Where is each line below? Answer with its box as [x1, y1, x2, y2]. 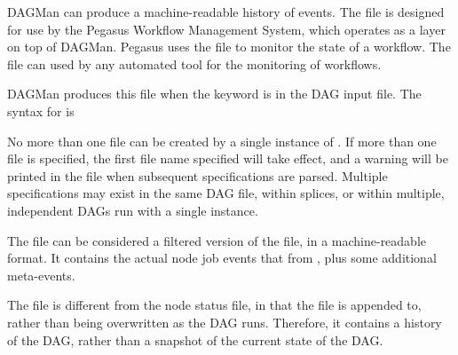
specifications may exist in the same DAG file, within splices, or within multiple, [7, 184, 445, 202]
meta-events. [7, 265, 75, 284]
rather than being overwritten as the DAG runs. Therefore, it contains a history [7, 312, 442, 331]
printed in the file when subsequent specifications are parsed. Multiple [7, 166, 388, 185]
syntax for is [7, 101, 75, 120]
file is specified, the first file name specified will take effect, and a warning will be [7, 149, 448, 168]
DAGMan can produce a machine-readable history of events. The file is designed [7, 3, 445, 20]
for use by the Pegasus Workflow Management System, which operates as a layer [7, 20, 446, 38]
